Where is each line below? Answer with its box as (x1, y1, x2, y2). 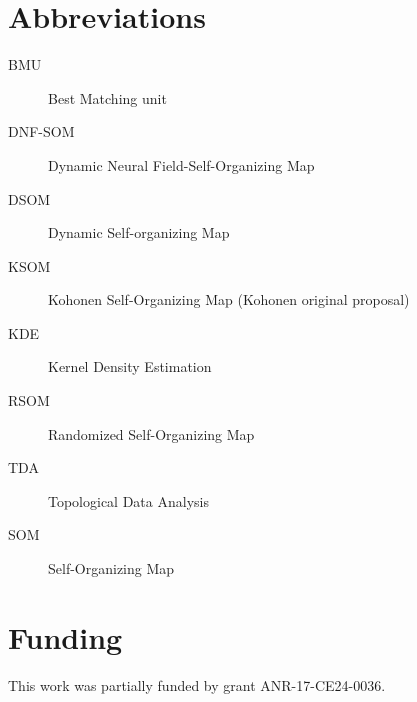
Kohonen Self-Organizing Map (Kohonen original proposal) (48, 289, 410, 310)
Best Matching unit (48, 87, 167, 108)
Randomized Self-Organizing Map (48, 423, 255, 444)
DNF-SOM (8, 121, 75, 142)
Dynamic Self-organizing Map (48, 222, 230, 243)
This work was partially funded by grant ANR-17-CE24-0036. (8, 674, 386, 695)
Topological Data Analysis (48, 490, 209, 511)
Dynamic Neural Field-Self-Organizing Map (48, 154, 315, 175)
